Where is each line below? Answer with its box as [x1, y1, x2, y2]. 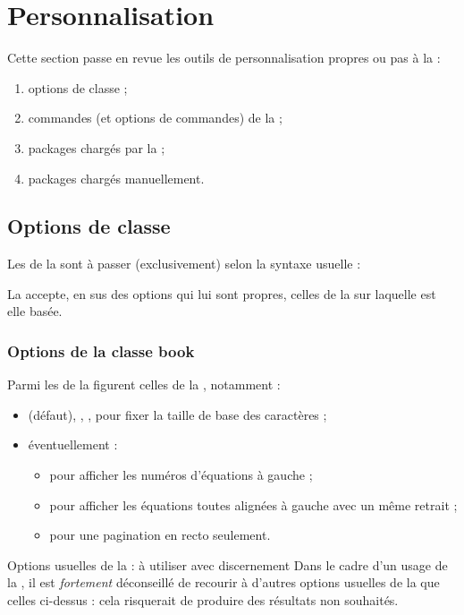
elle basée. [7, 302, 63, 320]
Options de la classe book [7, 340, 195, 362]
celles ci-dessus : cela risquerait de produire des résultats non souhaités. [7, 591, 399, 610]
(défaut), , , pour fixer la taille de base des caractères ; [28, 405, 327, 423]
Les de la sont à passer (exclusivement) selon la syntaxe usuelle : [7, 254, 361, 273]
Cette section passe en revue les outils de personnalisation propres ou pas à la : [7, 48, 441, 67]
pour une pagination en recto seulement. [49, 525, 271, 544]
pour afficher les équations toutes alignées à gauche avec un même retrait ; [49, 495, 458, 514]
